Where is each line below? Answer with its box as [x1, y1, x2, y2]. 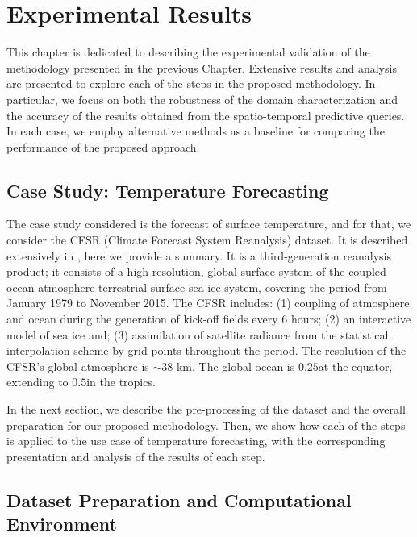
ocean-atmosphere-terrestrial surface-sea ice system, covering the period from [6, 278, 387, 295]
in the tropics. [86, 373, 156, 390]
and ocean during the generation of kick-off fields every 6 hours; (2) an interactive [6, 310, 411, 327]
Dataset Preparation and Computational [6, 487, 352, 512]
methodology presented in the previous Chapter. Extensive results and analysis [6, 59, 397, 76]
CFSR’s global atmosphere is [6, 357, 149, 374]
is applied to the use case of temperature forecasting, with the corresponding [6, 432, 386, 449]
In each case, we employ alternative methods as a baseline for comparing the [6, 123, 385, 139]
